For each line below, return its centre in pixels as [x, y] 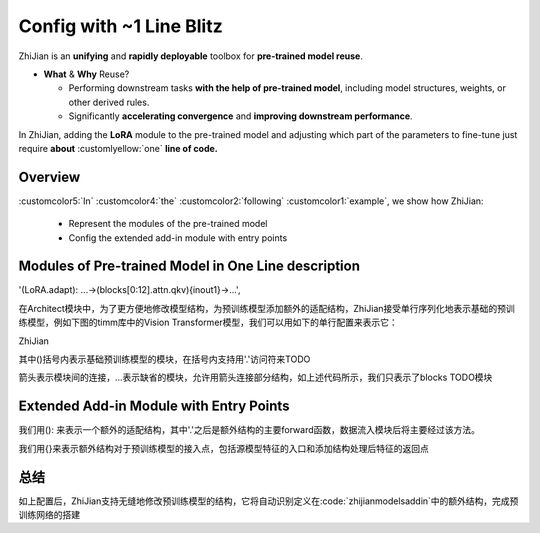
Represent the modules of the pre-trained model [168, 224]
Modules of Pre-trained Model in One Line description [189, 266]
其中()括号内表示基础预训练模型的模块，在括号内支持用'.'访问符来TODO [164, 359]
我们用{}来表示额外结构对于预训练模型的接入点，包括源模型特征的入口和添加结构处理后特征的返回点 [223, 448]
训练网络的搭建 [49, 515]
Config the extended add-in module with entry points [178, 237]
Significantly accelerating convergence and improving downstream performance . [241, 116]
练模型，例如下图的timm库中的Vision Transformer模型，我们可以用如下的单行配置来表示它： [208, 322]
